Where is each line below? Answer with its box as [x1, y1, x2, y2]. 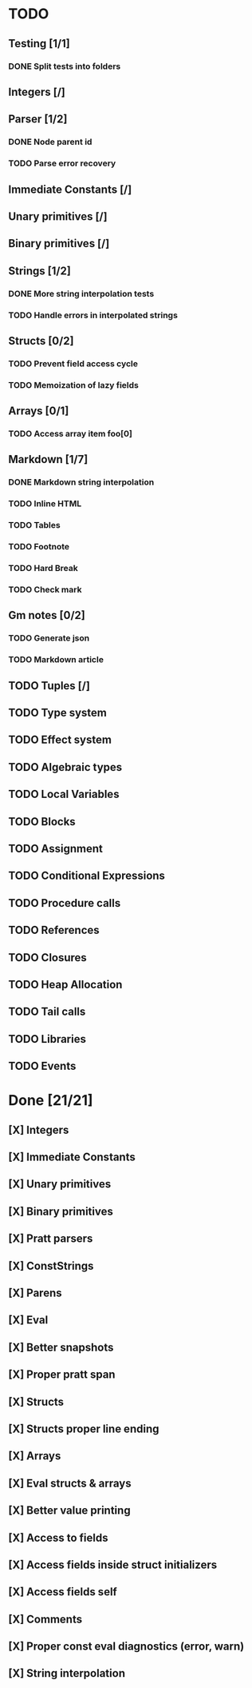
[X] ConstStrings [8, 1259, 94, 1272]
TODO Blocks [8, 815, 76, 828]
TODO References [8, 924, 100, 937]
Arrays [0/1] [8, 405, 69, 418]
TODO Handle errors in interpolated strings [8, 309, 178, 321]
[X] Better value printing [8, 1504, 131, 1518]
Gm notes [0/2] [8, 609, 85, 622]
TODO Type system [8, 706, 108, 720]
